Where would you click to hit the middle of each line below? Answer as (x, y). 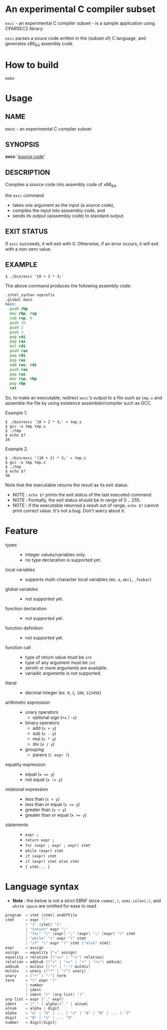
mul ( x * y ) (44, 739)
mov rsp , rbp (23, 379)
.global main (19, 300)
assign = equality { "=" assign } (41, 952)
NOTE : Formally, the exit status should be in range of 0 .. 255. (76, 500)
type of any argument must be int (60, 663)
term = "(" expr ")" (31, 981)
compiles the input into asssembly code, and (59, 211)
